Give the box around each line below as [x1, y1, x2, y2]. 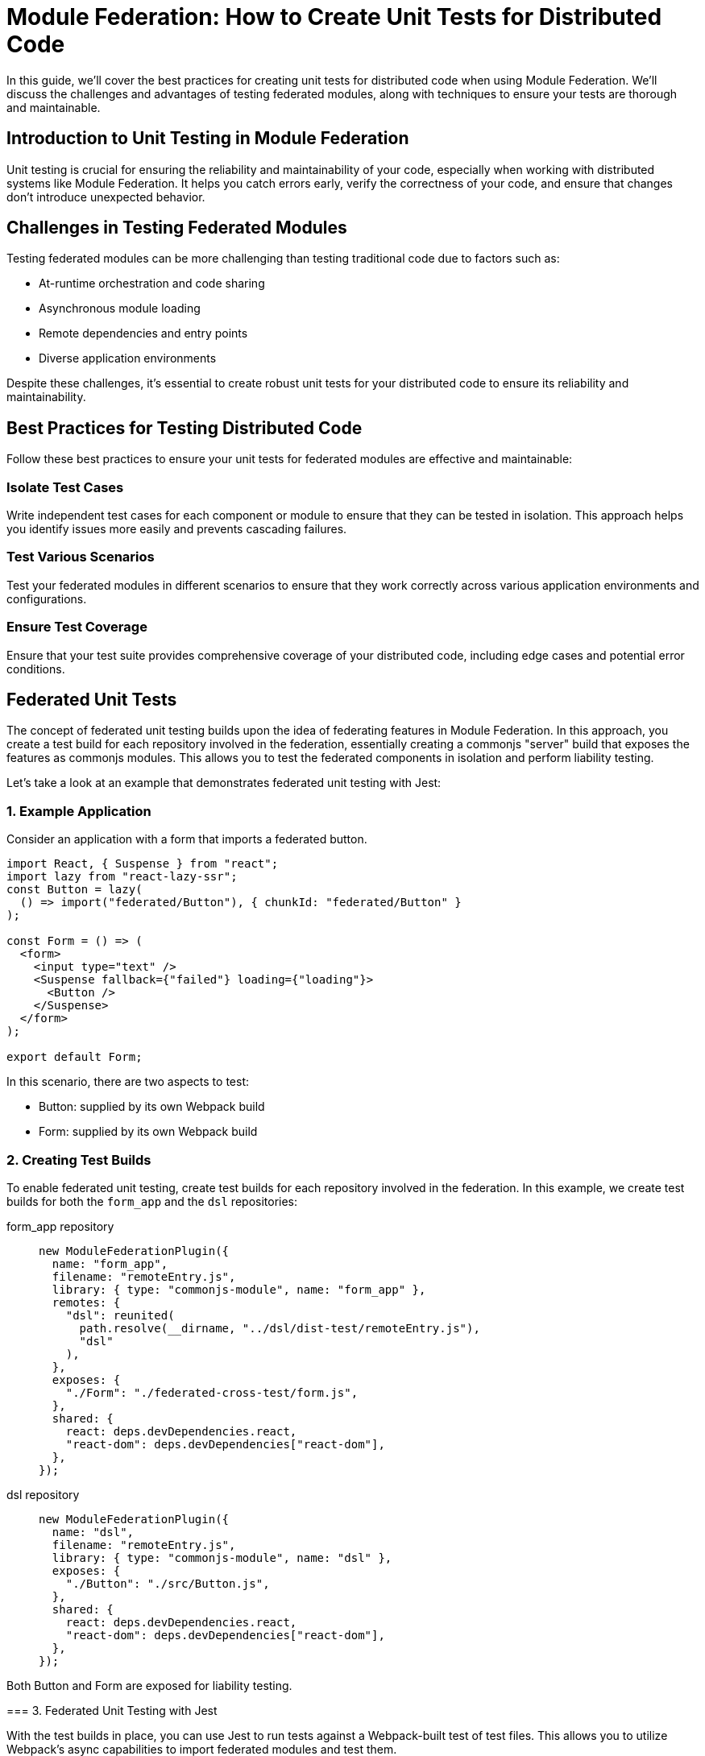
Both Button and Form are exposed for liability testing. [6, 1678, 292, 1692]
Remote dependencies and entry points [39, 326, 248, 341]
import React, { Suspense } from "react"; [6, 857, 279, 871]
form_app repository [6, 1219, 114, 1233]
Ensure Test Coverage [6, 619, 147, 636]
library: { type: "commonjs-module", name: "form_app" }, [52, 1282, 426, 1296]
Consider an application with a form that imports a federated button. [6, 832, 367, 847]
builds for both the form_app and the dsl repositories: [6, 1194, 298, 1208]
